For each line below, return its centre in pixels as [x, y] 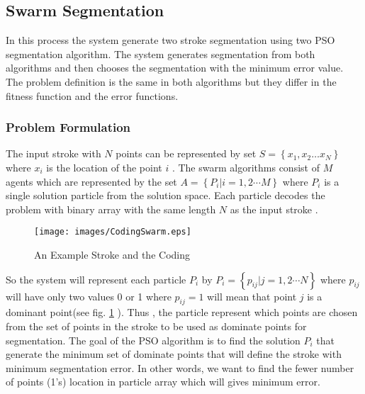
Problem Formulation [68, 127]
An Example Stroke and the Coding [112, 255]
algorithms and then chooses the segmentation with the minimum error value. [175, 68]
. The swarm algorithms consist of [246, 167]
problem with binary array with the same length [111, 209]
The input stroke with [54, 153]
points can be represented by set [186, 153]
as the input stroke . [274, 209]
